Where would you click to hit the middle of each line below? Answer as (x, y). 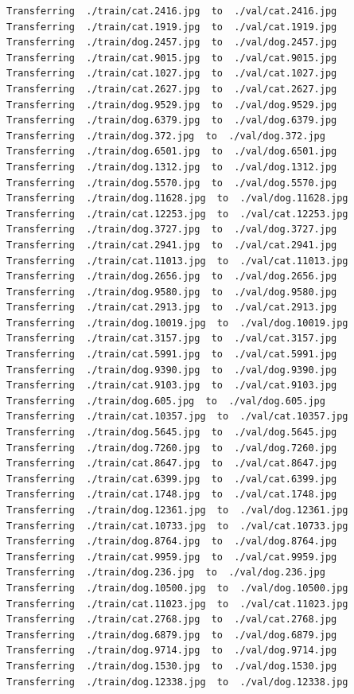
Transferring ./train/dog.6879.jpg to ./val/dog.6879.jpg (172, 635)
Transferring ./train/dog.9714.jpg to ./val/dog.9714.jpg (172, 651)
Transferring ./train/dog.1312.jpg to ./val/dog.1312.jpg (172, 167)
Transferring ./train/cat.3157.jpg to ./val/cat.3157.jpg (172, 339)
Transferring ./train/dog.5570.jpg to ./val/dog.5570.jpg (172, 183)
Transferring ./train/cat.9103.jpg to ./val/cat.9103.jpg (172, 386)
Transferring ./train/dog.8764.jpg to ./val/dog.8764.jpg (172, 542)
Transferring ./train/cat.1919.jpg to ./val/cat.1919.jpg (172, 27)
